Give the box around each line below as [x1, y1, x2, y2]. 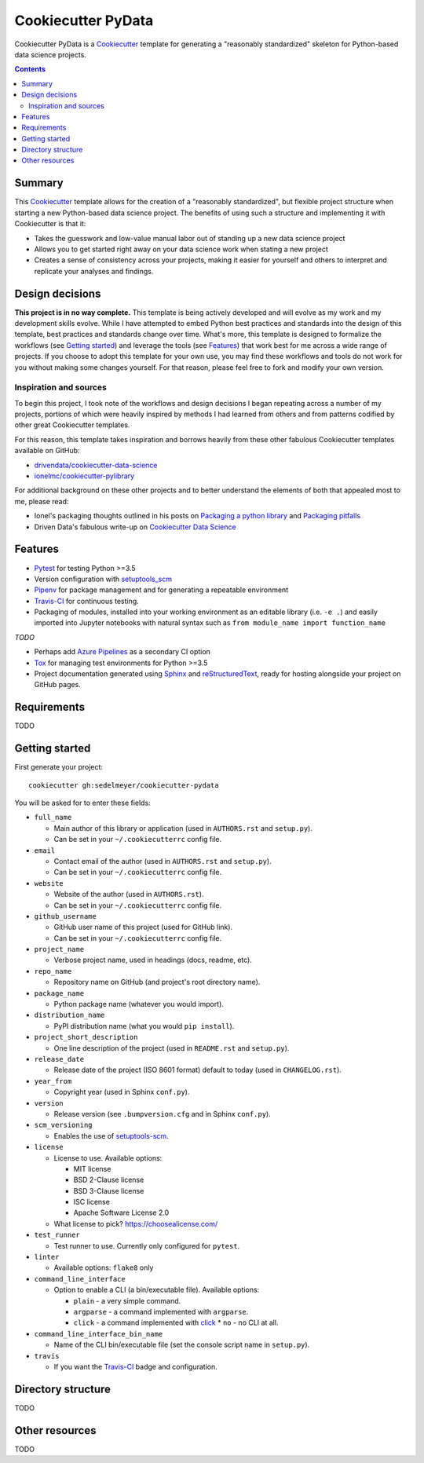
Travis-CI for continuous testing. [34, 596, 139, 605]
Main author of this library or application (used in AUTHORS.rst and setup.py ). [53, 823, 313, 832]
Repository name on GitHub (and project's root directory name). [53, 978, 261, 987]
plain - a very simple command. [73, 1296, 181, 1305]
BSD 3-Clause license [73, 1186, 144, 1195]
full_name [34, 813, 72, 822]
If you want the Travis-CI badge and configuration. [53, 1362, 217, 1371]
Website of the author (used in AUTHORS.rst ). [53, 890, 204, 899]
